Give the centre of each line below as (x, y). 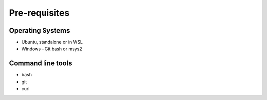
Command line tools (41, 63)
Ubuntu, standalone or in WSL (52, 42)
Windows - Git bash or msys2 (52, 49)
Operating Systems (40, 30)
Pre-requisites (39, 13)
